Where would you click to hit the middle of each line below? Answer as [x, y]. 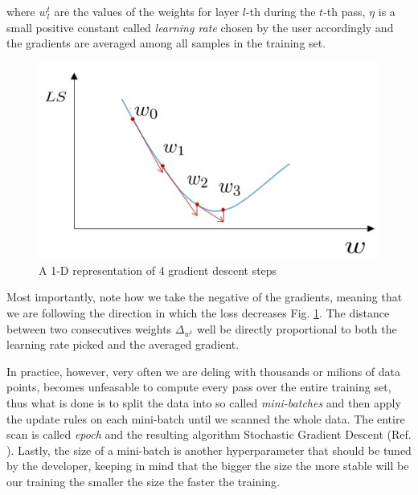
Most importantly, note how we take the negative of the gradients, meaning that [205, 297]
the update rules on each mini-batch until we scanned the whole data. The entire [206, 418]
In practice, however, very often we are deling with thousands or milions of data [204, 371]
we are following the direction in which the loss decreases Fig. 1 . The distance [198, 313]
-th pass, [344, 11]
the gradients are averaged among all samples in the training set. [166, 43]
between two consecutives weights [89, 328]
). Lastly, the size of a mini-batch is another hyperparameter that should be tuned [209, 450]
